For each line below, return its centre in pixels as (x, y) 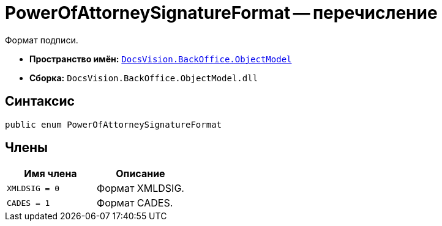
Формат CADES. (135, 203)
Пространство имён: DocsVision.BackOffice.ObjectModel (161, 59)
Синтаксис (40, 101)
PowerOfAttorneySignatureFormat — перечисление (221, 13)
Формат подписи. (42, 40)
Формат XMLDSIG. (140, 188)
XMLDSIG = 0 (33, 188)
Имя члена (51, 174)
